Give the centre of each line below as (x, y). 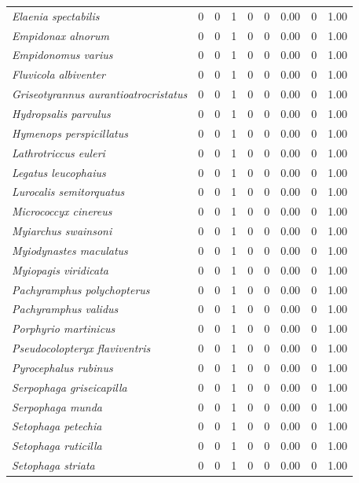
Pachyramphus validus (65, 309)
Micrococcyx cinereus (62, 211)
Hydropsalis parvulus (61, 113)
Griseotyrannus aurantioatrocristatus (100, 94)
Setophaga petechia (57, 426)
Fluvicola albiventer (59, 74)
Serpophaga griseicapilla (70, 387)
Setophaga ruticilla (57, 446)
